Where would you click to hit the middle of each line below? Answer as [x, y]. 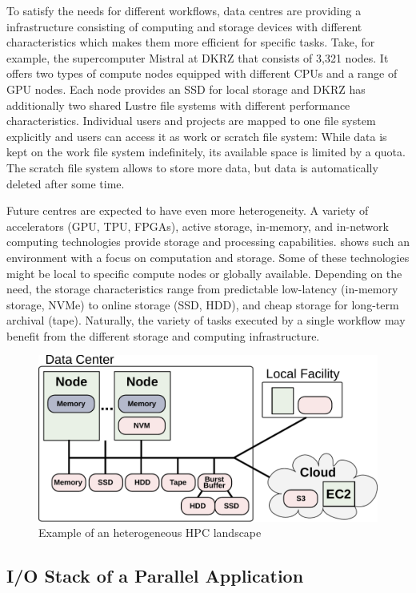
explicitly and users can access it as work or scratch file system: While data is [197, 136]
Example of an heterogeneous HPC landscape [150, 532]
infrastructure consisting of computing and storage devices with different [184, 26]
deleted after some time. [66, 183]
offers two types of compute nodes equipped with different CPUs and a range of [202, 73]
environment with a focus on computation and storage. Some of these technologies [208, 257]
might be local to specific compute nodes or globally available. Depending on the [204, 273]
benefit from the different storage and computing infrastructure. [163, 335]
